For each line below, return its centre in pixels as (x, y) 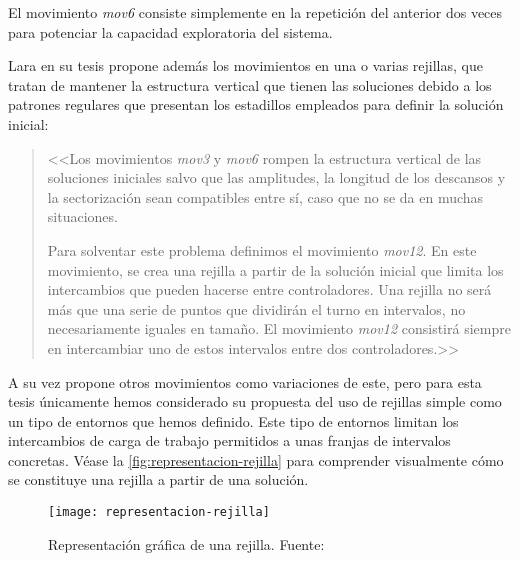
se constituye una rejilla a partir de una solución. (158, 479)
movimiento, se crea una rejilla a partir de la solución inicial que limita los (275, 269)
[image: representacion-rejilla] (159, 512)
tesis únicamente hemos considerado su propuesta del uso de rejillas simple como (255, 401)
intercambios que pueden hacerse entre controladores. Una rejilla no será (269, 289)
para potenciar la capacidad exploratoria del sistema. (170, 31)
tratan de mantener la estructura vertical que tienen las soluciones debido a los (250, 84)
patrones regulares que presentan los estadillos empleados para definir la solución (256, 104)
